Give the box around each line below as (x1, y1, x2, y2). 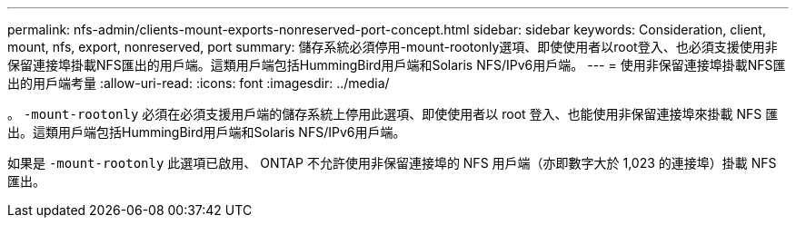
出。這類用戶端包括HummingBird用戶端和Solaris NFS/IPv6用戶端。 (7, 124, 406, 140)
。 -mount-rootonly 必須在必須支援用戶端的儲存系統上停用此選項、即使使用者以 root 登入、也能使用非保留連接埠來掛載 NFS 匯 (7, 106, 779, 122)
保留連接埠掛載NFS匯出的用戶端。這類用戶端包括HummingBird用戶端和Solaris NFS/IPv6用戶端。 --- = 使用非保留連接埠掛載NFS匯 (7, 57, 786, 73)
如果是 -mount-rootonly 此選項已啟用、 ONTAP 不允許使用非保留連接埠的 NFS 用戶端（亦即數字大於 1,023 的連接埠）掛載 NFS (7, 155, 777, 171)
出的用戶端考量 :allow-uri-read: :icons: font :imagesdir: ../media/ (7, 75, 390, 91)
